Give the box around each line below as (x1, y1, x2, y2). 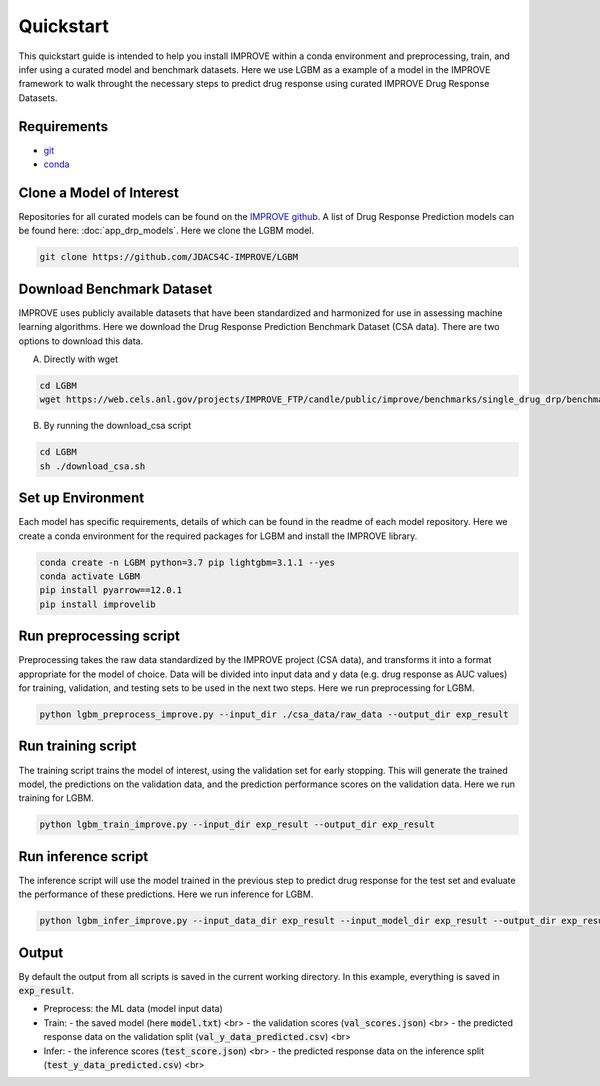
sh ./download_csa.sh (39, 460, 146, 472)
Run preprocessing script (18, 628, 180, 645)
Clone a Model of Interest (18, 184, 179, 201)
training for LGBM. (18, 792, 94, 804)
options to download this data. (18, 335, 144, 347)
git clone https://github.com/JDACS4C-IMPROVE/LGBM (39, 251, 299, 263)
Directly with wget (43, 353, 119, 365)
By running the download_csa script (43, 420, 192, 432)
